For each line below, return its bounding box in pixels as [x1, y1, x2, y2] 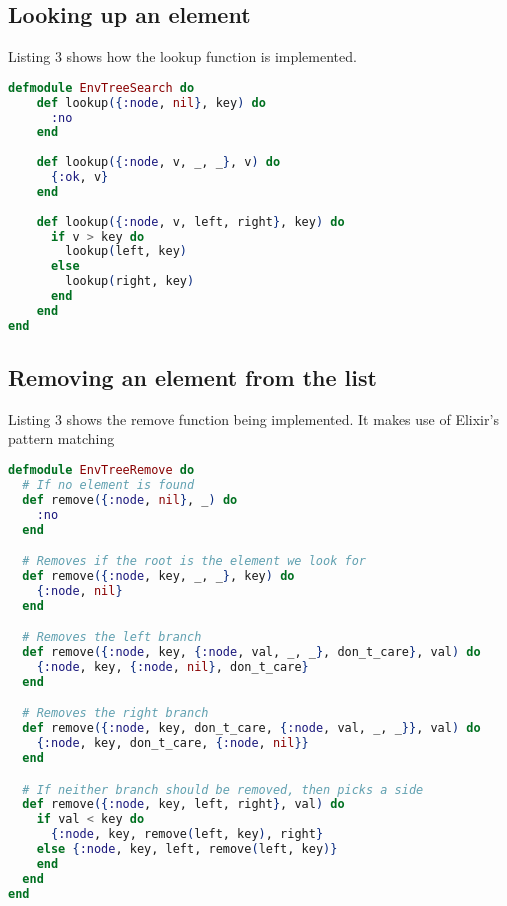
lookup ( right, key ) [65, 274, 195, 289]
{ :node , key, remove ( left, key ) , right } [50, 827, 324, 842]
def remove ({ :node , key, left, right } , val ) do [22, 797, 345, 812]
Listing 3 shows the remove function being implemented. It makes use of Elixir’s [8, 408, 499, 429]
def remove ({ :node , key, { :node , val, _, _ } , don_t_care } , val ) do [22, 645, 481, 660]
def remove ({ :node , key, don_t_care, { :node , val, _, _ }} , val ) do [22, 721, 481, 736]
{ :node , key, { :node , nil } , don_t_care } [36, 660, 309, 674]
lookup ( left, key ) [65, 244, 188, 259]
